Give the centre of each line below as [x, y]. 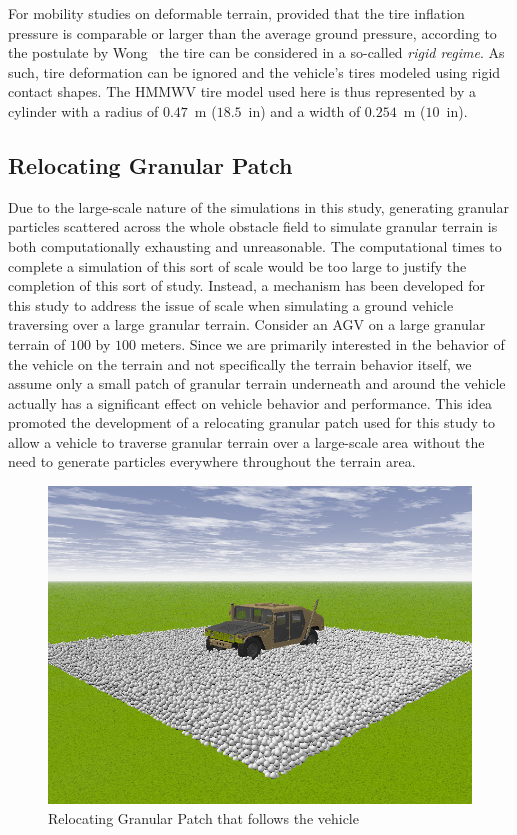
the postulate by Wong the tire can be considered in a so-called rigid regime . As [256, 52]
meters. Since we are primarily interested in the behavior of [322, 343]
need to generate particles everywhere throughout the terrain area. [212, 461]
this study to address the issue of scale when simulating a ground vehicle [231, 304]
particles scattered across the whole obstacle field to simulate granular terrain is [253, 226]
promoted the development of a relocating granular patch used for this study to [251, 422]
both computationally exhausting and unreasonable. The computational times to [255, 245]
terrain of [37, 343]
